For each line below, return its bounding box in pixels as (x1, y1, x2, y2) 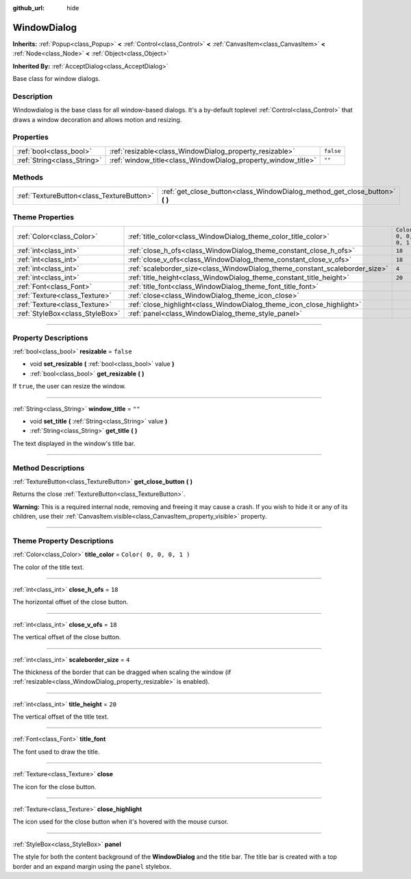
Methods (12, 173, 44, 182)
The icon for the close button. (12, 782, 97, 791)
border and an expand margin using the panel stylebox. (12, 862, 171, 870)
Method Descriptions (12, 463, 85, 473)
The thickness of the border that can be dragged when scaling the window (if (12, 668, 232, 676)
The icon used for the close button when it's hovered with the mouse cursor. (12, 817, 229, 826)
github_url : (12, 4, 45, 12)
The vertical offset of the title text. (12, 713, 109, 721)
